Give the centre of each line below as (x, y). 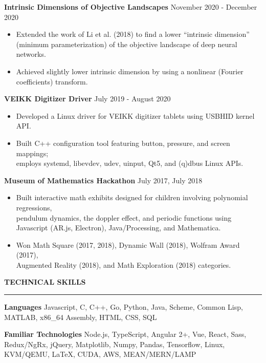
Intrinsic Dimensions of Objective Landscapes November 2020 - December (131, 7)
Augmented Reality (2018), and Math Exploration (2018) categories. (124, 264)
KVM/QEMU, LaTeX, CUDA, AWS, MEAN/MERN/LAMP (100, 354)
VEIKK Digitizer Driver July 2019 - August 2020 (87, 99)
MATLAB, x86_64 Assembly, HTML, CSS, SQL (81, 317)
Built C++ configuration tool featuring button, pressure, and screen (123, 143)
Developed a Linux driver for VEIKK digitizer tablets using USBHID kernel (135, 115)
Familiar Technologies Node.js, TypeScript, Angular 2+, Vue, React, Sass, (125, 334)
